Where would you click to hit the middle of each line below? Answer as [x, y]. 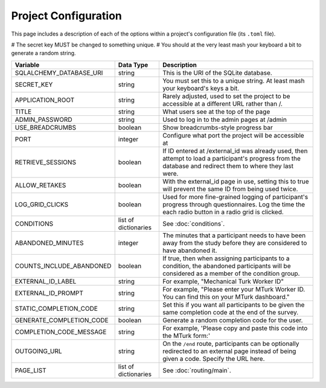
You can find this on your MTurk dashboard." [226, 297]
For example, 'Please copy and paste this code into [235, 328]
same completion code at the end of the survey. [230, 312]
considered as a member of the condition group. [231, 273]
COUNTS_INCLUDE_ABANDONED [63, 266]
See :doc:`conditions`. [193, 223]
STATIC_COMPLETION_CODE [56, 308]
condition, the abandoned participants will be [226, 266]
